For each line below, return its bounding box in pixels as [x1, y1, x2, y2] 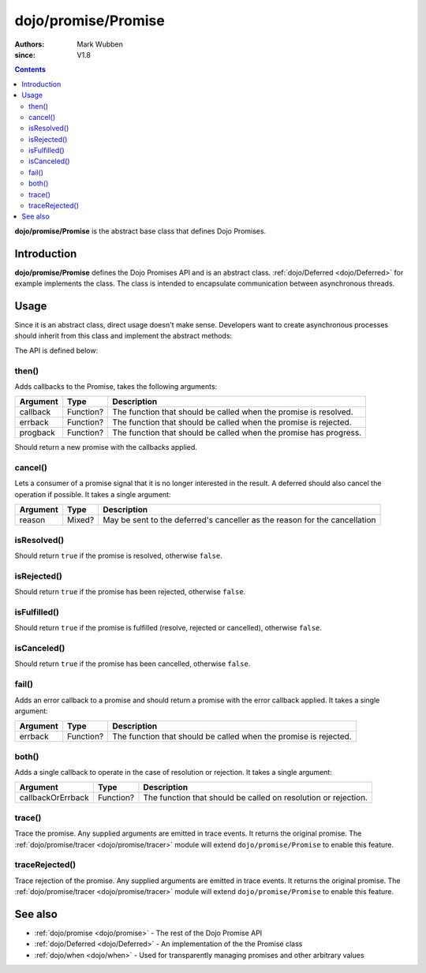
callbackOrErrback [19, 792, 90, 803]
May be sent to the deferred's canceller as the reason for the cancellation [103, 515, 376, 526]
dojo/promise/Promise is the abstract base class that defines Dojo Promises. [14, 226, 267, 236]
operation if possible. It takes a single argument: [14, 489, 171, 499]
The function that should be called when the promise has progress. [112, 427, 362, 438]
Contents [14, 65, 47, 74]
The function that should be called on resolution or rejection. [143, 792, 368, 803]
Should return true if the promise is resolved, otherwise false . [14, 551, 222, 560]
